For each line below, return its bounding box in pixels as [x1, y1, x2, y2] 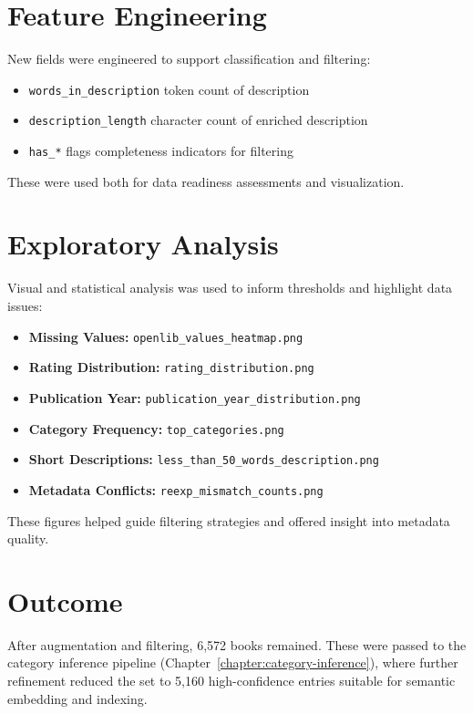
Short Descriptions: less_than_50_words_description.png [28, 450, 379, 469]
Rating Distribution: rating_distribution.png [28, 357, 314, 377]
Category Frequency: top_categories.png [28, 419, 284, 438]
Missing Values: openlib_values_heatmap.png [28, 326, 303, 346]
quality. [7, 529, 49, 548]
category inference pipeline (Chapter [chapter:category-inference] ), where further [7, 653, 458, 672]
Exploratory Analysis [7, 225, 279, 263]
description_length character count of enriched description [28, 110, 368, 129]
